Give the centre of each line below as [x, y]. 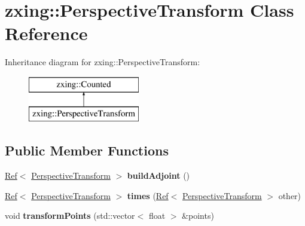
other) [290, 195]
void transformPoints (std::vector [70, 216]
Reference [46, 33]
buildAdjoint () [158, 175]
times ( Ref [148, 195]
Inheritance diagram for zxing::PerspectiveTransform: [103, 62]
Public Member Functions [87, 150]
